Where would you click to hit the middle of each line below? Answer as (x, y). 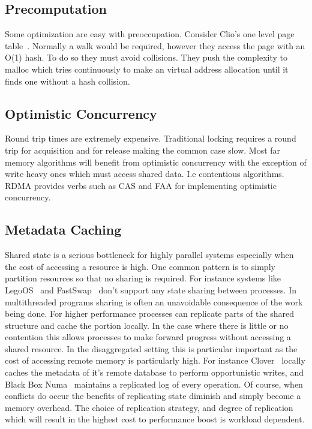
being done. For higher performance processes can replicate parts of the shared (149, 313)
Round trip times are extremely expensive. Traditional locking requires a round (151, 138)
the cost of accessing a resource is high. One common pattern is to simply (140, 266)
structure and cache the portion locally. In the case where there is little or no (147, 325)
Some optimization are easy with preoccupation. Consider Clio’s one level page (150, 34)
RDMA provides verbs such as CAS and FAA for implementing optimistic (141, 185)
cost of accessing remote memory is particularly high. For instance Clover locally (155, 360)
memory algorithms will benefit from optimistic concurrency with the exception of (156, 162)
